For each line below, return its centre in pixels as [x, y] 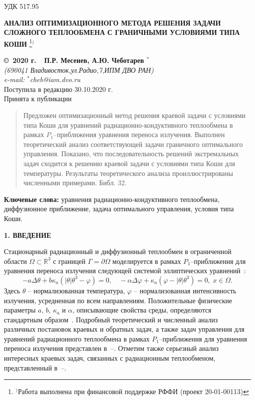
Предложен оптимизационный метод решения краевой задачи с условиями [134, 115]
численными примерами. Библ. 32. [75, 183]
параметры [20, 310]
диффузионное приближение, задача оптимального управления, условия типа [119, 209]
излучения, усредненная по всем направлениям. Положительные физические [118, 300]
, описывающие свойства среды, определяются [142, 310]
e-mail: [14, 79]
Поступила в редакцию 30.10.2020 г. [59, 89]
